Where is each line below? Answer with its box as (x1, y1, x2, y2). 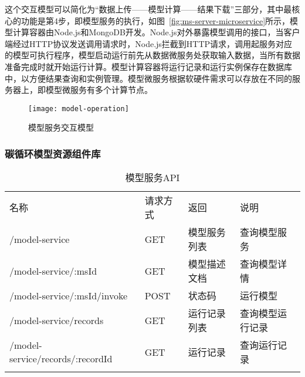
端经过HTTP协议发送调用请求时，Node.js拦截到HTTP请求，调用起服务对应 (5, 37, 293, 49)
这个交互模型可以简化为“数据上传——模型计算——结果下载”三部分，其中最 (5, 3, 292, 15)
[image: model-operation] (28, 104, 129, 113)
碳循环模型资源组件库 (5, 146, 101, 161)
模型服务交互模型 (28, 121, 94, 134)
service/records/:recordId (9, 352, 113, 366)
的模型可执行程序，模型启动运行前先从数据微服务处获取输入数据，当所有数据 (5, 49, 300, 61)
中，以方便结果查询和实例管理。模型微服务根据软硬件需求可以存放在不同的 (5, 72, 292, 84)
